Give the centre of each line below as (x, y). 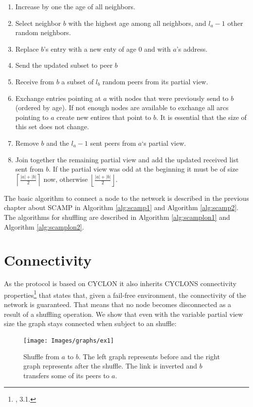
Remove (27, 143)
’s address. (192, 48)
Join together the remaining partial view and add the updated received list (127, 159)
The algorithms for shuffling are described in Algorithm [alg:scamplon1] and (117, 217)
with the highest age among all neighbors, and (137, 23)
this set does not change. (52, 126)
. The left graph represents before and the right (149, 356)
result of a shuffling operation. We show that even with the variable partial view (124, 314)
